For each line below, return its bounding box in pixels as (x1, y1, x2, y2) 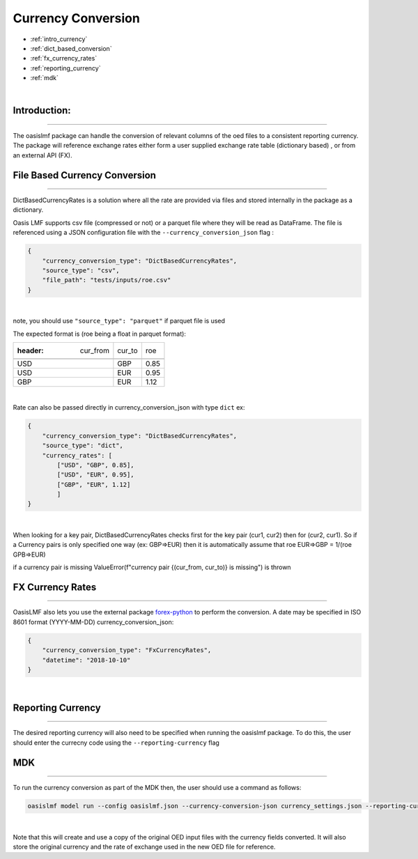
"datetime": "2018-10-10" (42, 656, 131, 664)
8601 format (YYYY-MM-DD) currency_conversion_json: (13, 617, 174, 626)
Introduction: (13, 105, 71, 116)
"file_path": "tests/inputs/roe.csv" (42, 276, 171, 284)
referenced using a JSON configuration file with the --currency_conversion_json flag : (13, 229, 274, 237)
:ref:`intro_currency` (30, 35, 88, 43)
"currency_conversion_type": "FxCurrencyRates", (42, 647, 212, 654)
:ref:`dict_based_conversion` (30, 44, 112, 52)
